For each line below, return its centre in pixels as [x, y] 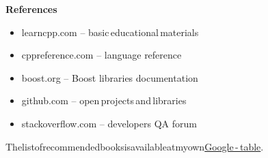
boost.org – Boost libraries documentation [110, 77]
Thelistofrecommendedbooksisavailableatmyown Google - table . [135, 146]
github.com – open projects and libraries [104, 100]
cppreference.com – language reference [102, 55]
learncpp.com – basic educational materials [110, 32]
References [31, 9]
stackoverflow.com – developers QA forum [109, 123]
